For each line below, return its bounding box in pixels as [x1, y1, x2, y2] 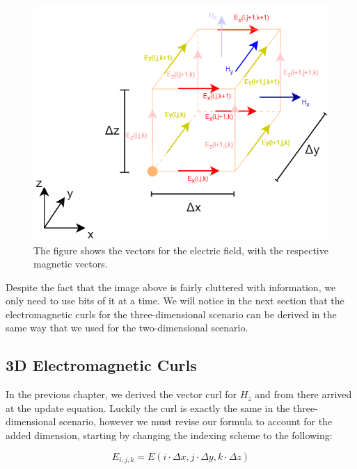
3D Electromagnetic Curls [6, 354, 197, 376]
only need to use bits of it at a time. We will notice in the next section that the [6, 293, 344, 308]
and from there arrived [255, 387, 352, 402]
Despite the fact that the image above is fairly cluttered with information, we [6, 279, 336, 294]
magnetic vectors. [33, 256, 108, 271]
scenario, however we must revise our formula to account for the [59, 414, 333, 429]
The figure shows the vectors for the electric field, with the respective [33, 242, 328, 257]
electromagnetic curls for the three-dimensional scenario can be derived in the [6, 306, 337, 321]
